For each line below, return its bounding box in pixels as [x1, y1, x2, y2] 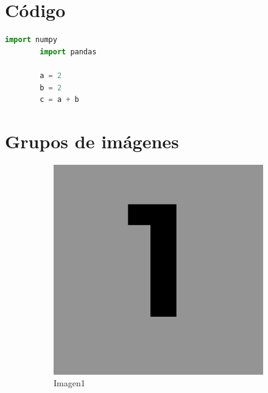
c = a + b [40, 95, 79, 104]
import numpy [5, 35, 57, 45]
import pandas [40, 47, 97, 56]
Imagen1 [54, 377, 85, 389]
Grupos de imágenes [5, 128, 179, 153]
